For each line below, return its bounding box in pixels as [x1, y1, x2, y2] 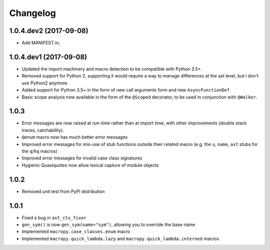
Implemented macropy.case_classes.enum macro [21, 228, 130, 234]
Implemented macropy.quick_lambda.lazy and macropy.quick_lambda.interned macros [21, 235, 219, 241]
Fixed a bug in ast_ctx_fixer [21, 214, 87, 220]
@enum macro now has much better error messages [21, 134, 128, 140]
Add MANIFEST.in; [21, 40, 60, 46]
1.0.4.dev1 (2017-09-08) [9, 52, 87, 61]
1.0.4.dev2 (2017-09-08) [9, 26, 88, 35]
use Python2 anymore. [21, 80, 68, 86]
